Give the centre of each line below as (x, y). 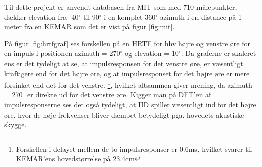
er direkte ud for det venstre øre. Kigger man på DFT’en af (119, 95)
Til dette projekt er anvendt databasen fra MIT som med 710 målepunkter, (121, 7)
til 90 (91, 16)
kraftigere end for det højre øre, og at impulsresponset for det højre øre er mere (127, 73)
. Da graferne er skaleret (219, 53)
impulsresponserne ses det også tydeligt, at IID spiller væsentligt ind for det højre (130, 104)
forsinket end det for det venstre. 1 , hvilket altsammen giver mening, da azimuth (128, 84)
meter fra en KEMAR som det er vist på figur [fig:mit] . (89, 26)
